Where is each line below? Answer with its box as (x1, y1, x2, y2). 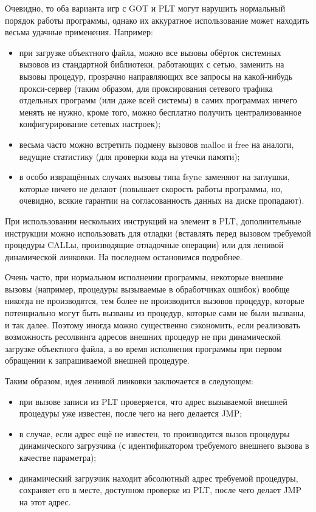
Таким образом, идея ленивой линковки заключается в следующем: (5, 375, 253, 387)
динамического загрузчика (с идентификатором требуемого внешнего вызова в (19, 439, 309, 452)
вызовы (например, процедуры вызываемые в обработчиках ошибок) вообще (5, 282, 290, 295)
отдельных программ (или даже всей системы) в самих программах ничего (19, 94, 297, 106)
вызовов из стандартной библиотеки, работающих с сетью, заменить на (19, 58, 284, 71)
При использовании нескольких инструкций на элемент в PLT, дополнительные (5, 214, 301, 227)
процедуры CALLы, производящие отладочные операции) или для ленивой (5, 238, 284, 251)
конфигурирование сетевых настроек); (19, 117, 161, 130)
